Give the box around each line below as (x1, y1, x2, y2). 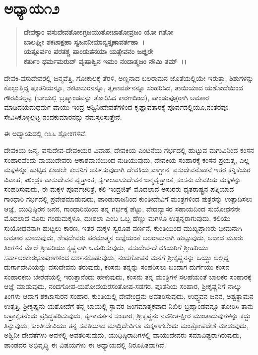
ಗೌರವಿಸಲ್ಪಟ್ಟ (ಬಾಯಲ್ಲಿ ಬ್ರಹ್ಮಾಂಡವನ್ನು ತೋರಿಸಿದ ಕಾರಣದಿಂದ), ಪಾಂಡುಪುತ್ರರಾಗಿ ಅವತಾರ (4, 92, 209, 102)
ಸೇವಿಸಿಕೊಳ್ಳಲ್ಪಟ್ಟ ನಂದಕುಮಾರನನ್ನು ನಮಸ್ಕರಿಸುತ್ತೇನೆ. (4, 111, 122, 122)
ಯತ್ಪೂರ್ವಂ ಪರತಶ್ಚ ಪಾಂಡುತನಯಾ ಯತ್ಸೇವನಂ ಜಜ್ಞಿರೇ (23, 46, 154, 57)
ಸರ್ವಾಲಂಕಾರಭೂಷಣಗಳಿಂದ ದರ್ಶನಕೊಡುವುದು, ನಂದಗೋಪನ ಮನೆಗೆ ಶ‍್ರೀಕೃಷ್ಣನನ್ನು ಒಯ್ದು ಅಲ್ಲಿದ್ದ (4, 252, 229, 262)
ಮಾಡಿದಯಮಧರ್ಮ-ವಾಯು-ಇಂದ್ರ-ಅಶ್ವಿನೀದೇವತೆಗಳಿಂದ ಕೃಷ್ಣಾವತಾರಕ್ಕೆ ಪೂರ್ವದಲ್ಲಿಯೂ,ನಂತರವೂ (4, 102, 229, 112)
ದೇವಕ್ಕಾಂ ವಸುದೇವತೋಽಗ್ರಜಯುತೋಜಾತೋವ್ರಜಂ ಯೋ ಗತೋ (23, 27, 173, 37)
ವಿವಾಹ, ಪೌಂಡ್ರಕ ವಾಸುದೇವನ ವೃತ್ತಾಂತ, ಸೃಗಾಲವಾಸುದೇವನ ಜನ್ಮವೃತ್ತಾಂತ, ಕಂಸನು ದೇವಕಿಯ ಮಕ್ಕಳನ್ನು (4, 174, 241, 184)
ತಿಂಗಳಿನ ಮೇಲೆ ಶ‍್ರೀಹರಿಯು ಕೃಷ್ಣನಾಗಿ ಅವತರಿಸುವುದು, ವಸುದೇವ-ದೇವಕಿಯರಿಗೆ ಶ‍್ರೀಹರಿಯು (4, 242, 208, 252)
